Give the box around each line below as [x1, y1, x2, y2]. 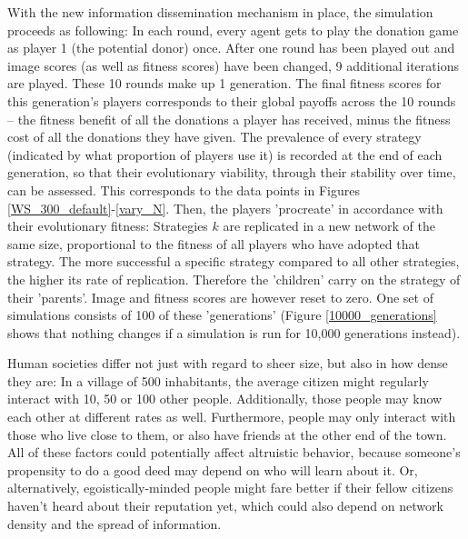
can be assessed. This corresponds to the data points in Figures [7, 180, 360, 199]
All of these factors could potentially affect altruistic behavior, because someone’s [7, 443, 461, 462]
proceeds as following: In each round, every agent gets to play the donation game [7, 20, 459, 39]
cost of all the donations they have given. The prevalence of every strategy [7, 127, 422, 146]
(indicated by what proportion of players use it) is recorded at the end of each [7, 145, 443, 164]
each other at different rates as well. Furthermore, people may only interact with [7, 407, 456, 426]
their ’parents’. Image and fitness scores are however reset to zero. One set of [7, 287, 433, 306]
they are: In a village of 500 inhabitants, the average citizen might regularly [7, 371, 429, 390]
